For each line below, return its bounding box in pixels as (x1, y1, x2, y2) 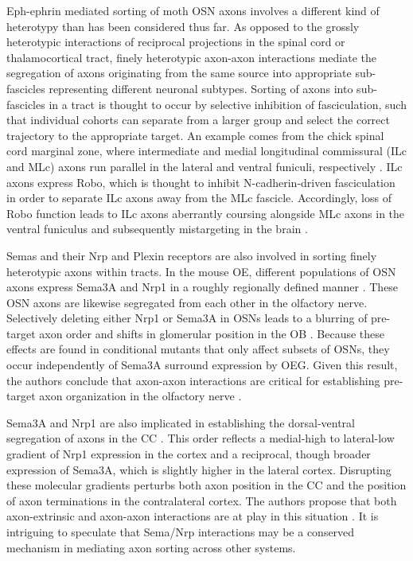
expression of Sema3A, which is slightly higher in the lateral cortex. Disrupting (6, 461, 392, 477)
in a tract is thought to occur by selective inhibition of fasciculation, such (49, 95, 407, 112)
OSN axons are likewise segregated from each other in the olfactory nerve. (6, 294, 368, 310)
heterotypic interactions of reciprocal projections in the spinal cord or (6, 33, 345, 50)
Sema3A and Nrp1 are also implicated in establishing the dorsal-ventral (6, 414, 355, 430)
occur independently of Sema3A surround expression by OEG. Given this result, (6, 356, 398, 373)
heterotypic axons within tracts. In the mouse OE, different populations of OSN (6, 263, 396, 279)
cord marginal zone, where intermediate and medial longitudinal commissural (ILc (6, 142, 407, 159)
